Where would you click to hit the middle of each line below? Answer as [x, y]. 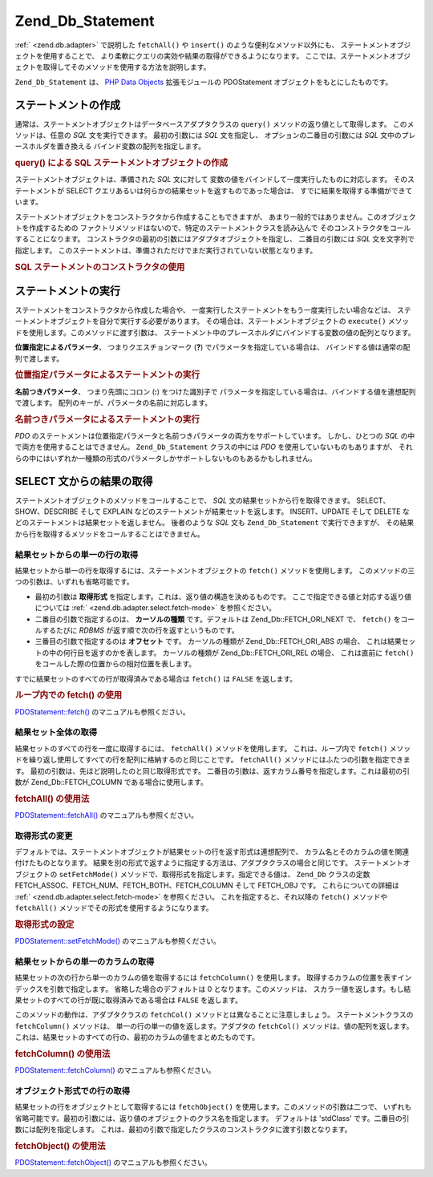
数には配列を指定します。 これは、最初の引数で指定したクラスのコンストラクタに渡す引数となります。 [183, 1130]
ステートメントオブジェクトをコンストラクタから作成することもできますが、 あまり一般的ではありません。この [198, 216]
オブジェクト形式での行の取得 [73, 1090]
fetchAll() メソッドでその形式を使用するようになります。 [114, 908]
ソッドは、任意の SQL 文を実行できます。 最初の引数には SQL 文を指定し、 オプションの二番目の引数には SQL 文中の [208, 135]
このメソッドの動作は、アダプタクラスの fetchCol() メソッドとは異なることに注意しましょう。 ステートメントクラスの [214, 1015]
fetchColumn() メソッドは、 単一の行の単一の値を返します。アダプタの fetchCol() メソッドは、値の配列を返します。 [214, 1025]
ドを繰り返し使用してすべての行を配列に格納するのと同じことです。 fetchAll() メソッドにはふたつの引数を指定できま [212, 760]
